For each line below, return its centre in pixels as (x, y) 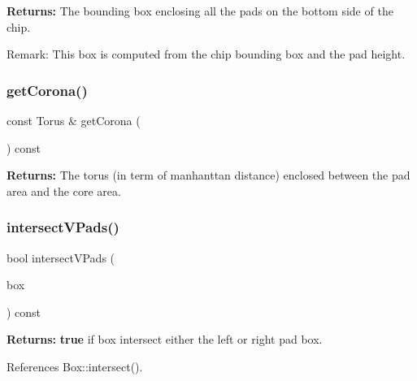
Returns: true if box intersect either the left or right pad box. (165, 339)
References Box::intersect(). (75, 366)
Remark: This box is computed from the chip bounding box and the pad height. (206, 54)
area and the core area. (64, 190)
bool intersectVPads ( (61, 257)
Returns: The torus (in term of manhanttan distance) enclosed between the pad (208, 175)
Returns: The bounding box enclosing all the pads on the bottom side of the (200, 11)
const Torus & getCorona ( (74, 120)
